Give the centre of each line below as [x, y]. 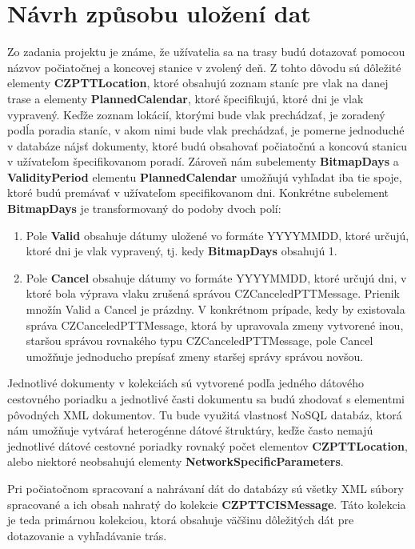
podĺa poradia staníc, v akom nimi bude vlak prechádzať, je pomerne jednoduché [206, 130]
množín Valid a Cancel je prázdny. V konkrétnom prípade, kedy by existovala [215, 309]
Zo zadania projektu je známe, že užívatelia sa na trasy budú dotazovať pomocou [206, 52]
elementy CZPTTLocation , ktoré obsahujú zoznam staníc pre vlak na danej [198, 83]
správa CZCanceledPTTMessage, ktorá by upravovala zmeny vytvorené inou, [215, 325]
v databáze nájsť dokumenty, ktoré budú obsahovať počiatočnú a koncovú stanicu [207, 145]
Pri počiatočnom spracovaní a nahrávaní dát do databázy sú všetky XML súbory [206, 488]
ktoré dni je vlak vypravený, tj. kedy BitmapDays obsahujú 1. [182, 251]
